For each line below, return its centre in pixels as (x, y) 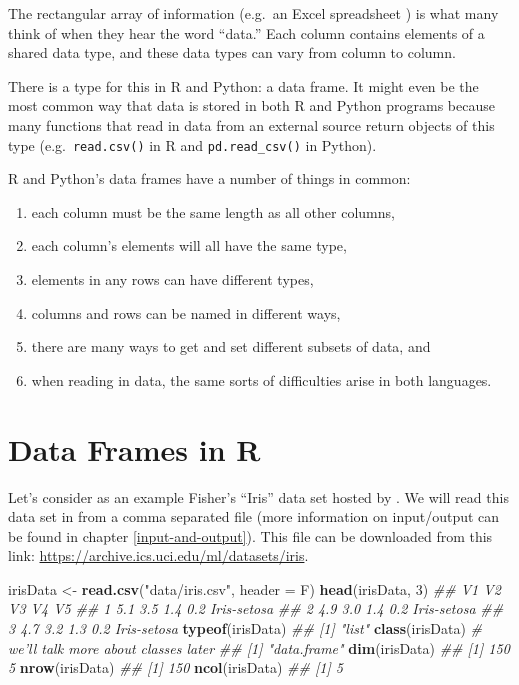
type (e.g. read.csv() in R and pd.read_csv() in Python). (192, 144)
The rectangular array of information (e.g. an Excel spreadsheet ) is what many (253, 13)
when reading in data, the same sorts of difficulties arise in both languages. (261, 379)
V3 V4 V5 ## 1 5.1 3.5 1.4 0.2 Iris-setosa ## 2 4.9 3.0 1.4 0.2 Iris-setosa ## (256, 608)
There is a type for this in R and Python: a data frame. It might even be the (243, 85)
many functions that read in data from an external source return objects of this (251, 124)
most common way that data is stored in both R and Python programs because (251, 105)
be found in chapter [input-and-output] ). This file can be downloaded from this (250, 535)
